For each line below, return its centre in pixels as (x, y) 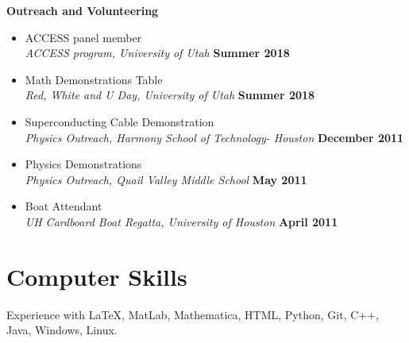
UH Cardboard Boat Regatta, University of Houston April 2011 (181, 221)
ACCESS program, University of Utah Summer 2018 (157, 53)
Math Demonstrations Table (94, 79)
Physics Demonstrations (83, 164)
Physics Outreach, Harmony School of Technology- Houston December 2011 (214, 137)
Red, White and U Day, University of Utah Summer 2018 (170, 95)
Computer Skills (97, 276)
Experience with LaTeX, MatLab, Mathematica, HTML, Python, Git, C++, (193, 314)
